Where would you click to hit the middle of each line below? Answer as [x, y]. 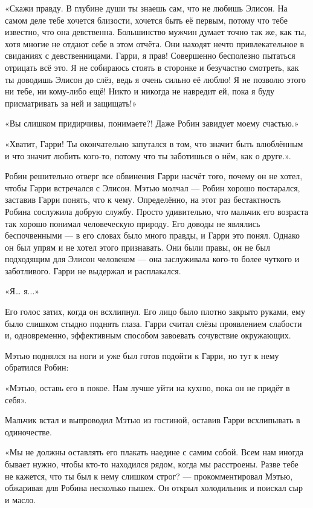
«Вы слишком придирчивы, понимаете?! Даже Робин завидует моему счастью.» [152, 123]
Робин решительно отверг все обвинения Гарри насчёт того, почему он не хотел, [154, 176]
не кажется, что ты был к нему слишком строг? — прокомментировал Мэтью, [149, 476]
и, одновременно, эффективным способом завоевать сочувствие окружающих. [148, 335]
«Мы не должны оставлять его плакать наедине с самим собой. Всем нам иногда [154, 452]
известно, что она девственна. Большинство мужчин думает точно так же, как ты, [156, 32]
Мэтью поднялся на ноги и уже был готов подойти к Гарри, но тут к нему [142, 355]
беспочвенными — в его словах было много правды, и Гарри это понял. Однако [153, 235]
